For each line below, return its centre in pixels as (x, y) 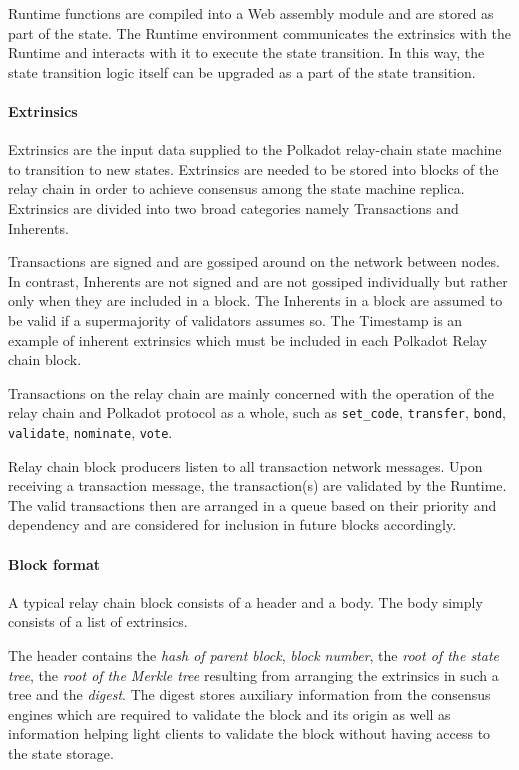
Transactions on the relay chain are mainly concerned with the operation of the (251, 392)
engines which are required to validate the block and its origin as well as (229, 713)
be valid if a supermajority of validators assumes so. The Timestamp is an (235, 319)
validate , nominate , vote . (90, 431)
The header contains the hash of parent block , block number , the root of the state (254, 654)
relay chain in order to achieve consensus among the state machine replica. (236, 188)
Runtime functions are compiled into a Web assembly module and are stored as (251, 13)
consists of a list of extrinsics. (98, 621)
